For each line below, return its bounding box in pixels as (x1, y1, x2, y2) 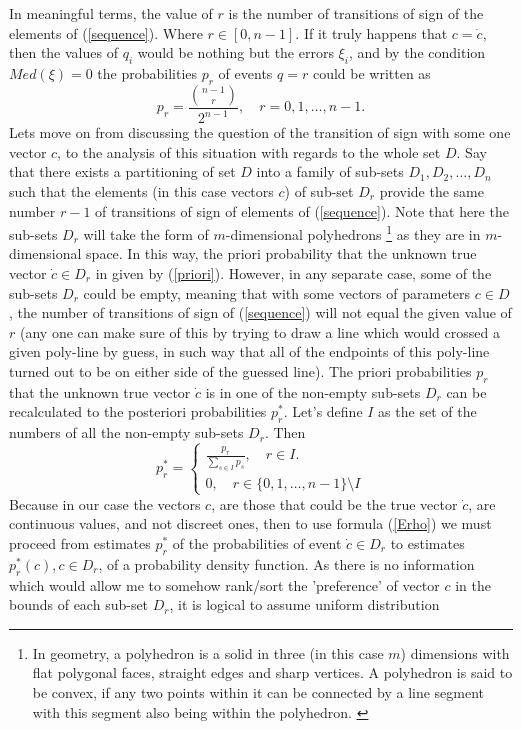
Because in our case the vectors (9, 493, 201, 514)
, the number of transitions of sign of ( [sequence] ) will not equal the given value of (9, 302, 512, 323)
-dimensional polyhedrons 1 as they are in (225, 221, 481, 244)
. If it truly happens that (295, 22, 448, 43)
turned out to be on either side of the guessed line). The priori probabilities (9, 360, 472, 381)
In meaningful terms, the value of (9, 3, 213, 23)
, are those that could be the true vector (211, 493, 458, 514)
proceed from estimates (9, 533, 151, 553)
